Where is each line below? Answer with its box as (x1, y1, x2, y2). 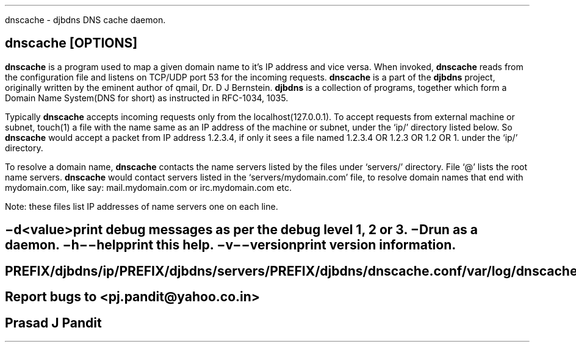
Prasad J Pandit (5, 315, 102, 331)
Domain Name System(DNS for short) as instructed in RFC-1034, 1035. (5, 92, 289, 103)
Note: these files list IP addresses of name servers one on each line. (5, 201, 278, 212)
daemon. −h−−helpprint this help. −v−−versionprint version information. (5, 237, 456, 253)
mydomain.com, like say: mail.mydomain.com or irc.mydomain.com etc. (5, 182, 292, 193)
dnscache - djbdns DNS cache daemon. (5, 15, 166, 25)
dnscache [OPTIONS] (5, 35, 138, 51)
